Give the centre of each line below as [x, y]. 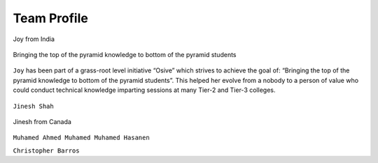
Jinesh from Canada [42, 121]
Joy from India [34, 39]
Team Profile [51, 18]
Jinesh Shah [33, 106]
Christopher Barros [46, 150]
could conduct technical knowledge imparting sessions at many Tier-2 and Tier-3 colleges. [144, 90]
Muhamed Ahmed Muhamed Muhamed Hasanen [81, 138]
